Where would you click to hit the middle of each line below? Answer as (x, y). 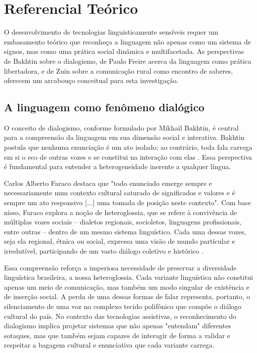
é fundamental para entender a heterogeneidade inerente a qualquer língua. (118, 166)
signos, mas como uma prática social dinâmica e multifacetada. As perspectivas (124, 51)
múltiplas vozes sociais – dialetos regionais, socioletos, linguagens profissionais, (123, 222)
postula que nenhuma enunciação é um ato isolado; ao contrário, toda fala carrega (128, 147)
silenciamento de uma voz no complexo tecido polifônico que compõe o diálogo (123, 306)
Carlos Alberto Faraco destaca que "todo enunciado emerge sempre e (108, 183)
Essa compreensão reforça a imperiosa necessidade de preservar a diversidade (120, 267)
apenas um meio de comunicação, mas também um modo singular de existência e (127, 287)
